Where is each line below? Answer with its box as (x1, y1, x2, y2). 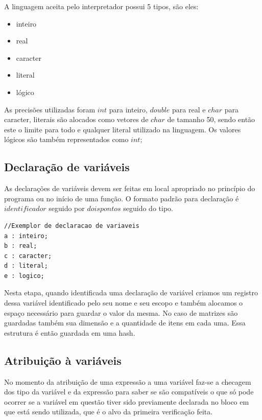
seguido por (49, 203, 85, 214)
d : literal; (4, 262, 48, 270)
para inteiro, (109, 104, 148, 114)
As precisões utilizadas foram (4, 104, 96, 114)
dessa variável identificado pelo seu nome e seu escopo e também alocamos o (4, 297, 243, 308)
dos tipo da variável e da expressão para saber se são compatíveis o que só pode (4, 386, 254, 397)
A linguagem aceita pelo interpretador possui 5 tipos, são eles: (4, 1, 199, 11)
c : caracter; (4, 252, 52, 260)
